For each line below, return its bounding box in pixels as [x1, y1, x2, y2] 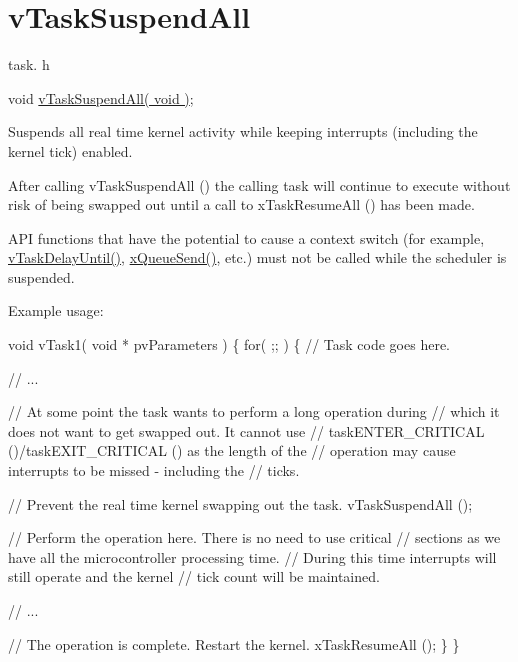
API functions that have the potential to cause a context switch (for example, [8, 227, 485, 248]
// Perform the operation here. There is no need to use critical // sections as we [8, 527, 501, 548]
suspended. [8, 266, 75, 287]
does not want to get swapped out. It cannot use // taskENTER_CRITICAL [8, 420, 485, 441]
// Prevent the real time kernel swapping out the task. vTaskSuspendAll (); [8, 493, 473, 514]
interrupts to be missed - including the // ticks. [8, 460, 300, 481]
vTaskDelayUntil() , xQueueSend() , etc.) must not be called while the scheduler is [8, 247, 507, 268]
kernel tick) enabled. [8, 140, 133, 161]
